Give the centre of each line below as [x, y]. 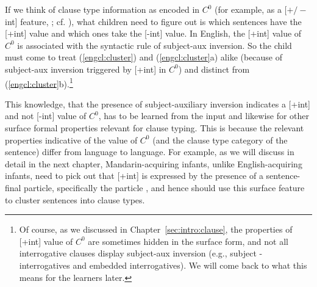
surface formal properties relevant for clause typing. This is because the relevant [155, 128]
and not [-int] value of [46, 116]
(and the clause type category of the [220, 140]
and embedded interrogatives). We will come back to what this [190, 265]
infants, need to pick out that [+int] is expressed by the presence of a [134, 176]
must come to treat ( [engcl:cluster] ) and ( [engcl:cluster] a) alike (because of [144, 57]
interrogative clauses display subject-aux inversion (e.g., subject [138, 253]
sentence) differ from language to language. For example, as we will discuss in [150, 152]
